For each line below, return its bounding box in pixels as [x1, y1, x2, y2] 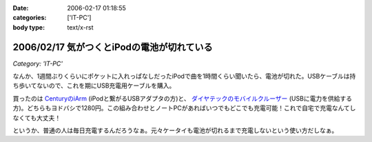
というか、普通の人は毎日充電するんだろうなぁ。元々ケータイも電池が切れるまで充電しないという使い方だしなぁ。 [12, 126, 338, 134]
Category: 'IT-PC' [12, 59, 63, 68]
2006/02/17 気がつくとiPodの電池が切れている [12, 41, 213, 53]
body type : [12, 23, 45, 31]
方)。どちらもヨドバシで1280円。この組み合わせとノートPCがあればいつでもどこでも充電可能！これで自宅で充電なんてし [12, 104, 356, 112]
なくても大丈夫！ [12, 114, 61, 122]
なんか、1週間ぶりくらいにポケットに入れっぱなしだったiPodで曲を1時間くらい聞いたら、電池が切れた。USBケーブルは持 [12, 72, 356, 81]
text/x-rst [67, 23, 94, 31]
